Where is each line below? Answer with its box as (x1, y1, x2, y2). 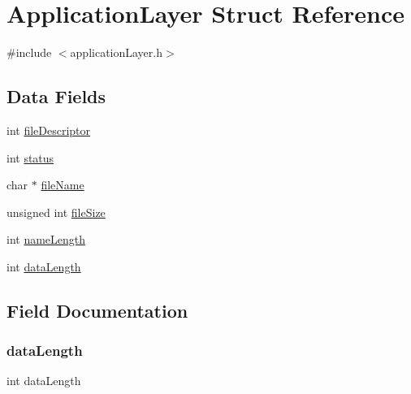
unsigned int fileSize (6, 203, 106, 220)
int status (6, 149, 54, 166)
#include (6, 44, 52, 61)
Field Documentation (6, 297, 188, 323)
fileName (41, 176, 84, 193)
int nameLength (6, 231, 86, 248)
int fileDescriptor (6, 121, 91, 138)
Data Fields (6, 84, 106, 109)
